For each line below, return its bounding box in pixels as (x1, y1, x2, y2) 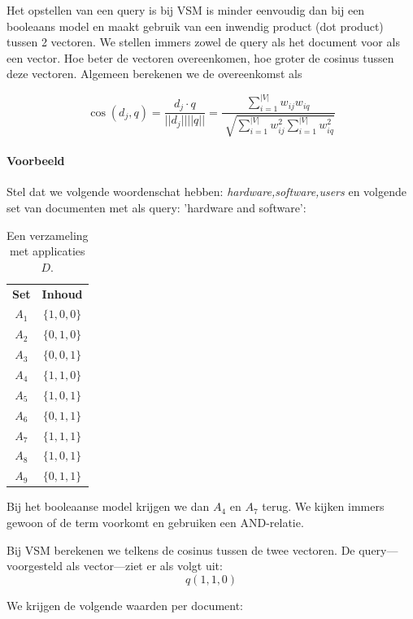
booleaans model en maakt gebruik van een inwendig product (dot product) (7, 17, 384, 34)
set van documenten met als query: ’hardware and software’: (7, 199, 306, 216)
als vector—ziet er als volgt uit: (66, 557, 223, 574)
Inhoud (41, 285, 83, 302)
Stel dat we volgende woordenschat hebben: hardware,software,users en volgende (7, 183, 406, 200)
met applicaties (9, 242, 85, 259)
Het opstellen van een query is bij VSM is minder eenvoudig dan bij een (7, 2, 365, 18)
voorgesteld (7, 557, 63, 574)
